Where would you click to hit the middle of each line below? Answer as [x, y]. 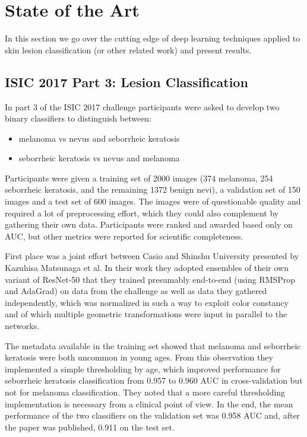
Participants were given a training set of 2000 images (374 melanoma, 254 [139, 178]
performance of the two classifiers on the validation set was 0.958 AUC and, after [153, 415]
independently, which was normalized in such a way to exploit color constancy [147, 302]
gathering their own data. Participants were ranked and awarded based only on [149, 224]
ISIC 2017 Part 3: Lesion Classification [126, 82]
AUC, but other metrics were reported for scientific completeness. [124, 236]
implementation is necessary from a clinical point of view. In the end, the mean [149, 403]
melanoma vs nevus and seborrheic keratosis [99, 138]
